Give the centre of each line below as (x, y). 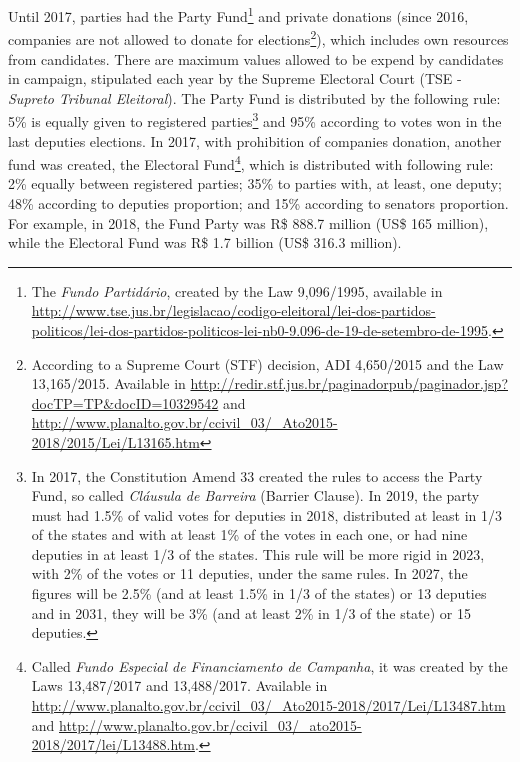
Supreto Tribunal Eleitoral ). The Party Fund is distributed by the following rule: (254, 97)
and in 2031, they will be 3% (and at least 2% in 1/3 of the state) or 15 (251, 612)
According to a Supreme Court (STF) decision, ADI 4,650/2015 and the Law (267, 363)
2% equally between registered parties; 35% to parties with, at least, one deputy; (255, 183)
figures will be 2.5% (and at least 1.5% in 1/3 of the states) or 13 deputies (259, 593)
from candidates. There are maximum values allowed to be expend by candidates (256, 58)
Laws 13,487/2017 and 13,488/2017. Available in (179, 685)
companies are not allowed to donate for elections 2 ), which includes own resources (258, 37)
